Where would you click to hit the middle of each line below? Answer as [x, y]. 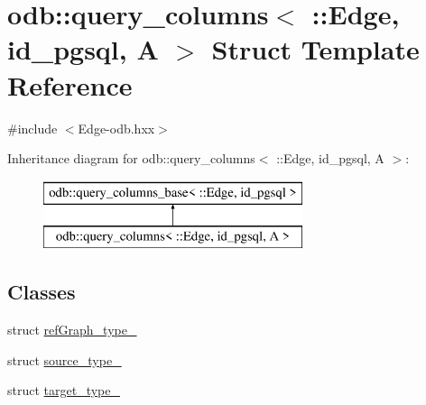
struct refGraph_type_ [72, 330]
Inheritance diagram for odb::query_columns [131, 158]
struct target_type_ [64, 390]
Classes [42, 292]
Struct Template [315, 49]
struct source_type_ [65, 359]
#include [32, 128]
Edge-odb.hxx [116, 128]
